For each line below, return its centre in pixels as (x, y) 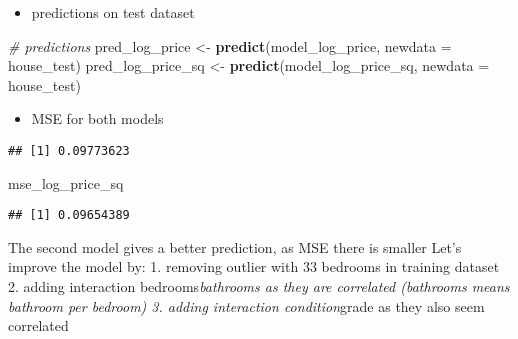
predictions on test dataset (113, 12)
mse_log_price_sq (66, 182)
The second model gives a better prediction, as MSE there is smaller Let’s (235, 246)
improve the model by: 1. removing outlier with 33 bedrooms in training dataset (254, 266)
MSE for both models (97, 118)
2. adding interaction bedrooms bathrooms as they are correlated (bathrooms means (259, 286)
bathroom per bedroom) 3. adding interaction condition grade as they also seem (246, 305)
